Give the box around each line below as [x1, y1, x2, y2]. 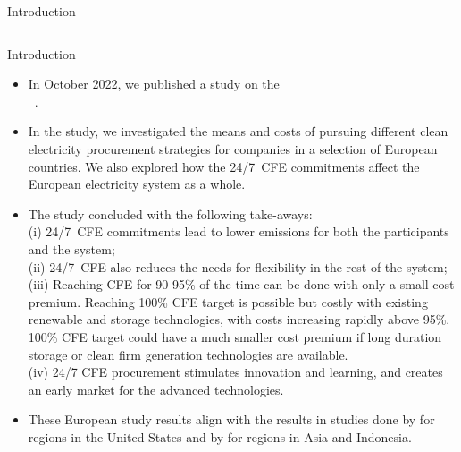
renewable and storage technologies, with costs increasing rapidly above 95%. [28, 310, 450, 328]
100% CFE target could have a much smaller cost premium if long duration [28, 327, 442, 345]
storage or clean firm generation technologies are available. [28, 345, 348, 363]
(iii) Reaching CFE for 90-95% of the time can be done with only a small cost [28, 275, 455, 294]
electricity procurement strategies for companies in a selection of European [28, 139, 438, 158]
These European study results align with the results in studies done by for [28, 410, 435, 429]
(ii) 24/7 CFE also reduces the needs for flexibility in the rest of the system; [28, 257, 448, 276]
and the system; [28, 239, 115, 258]
